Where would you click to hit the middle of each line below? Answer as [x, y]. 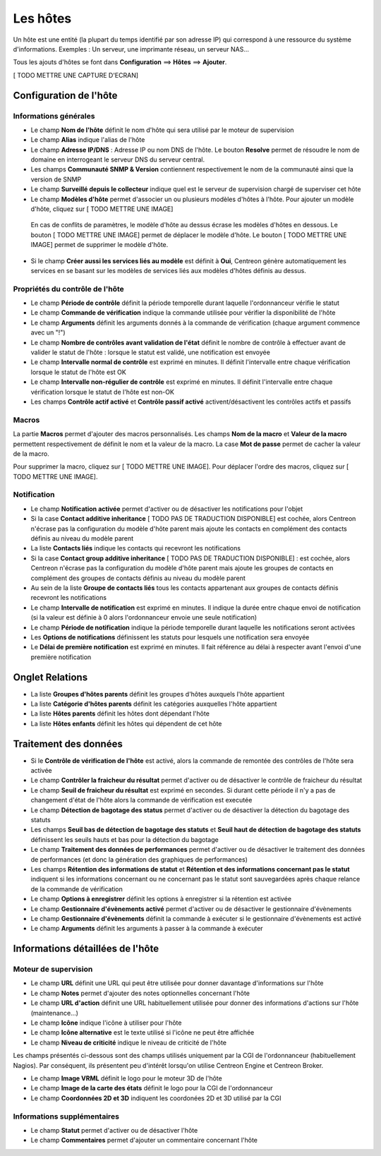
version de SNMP [56, 179]
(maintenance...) [55, 1013]
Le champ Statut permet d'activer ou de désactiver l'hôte [114, 1130]
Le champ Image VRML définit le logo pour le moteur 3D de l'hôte [126, 1078]
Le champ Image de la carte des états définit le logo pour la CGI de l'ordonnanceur [152, 1088]
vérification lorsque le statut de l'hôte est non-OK [102, 392]
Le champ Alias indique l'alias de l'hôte [88, 140]
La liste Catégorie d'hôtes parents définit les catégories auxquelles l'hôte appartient [154, 704]
